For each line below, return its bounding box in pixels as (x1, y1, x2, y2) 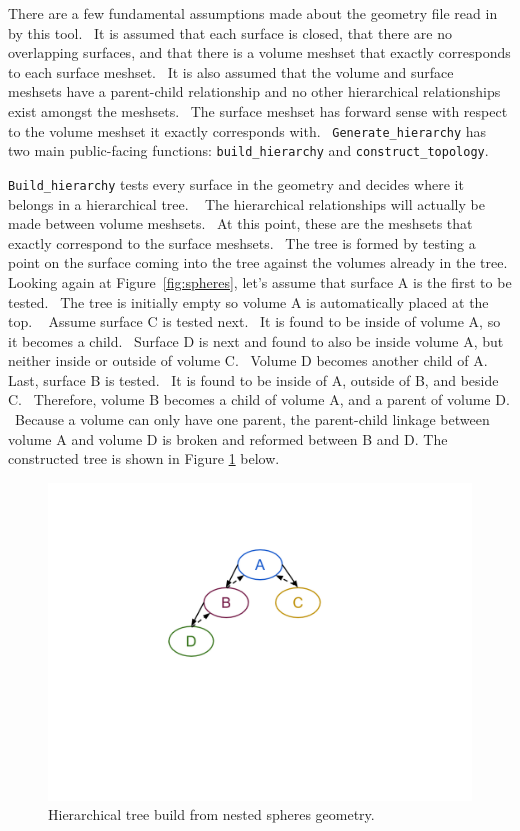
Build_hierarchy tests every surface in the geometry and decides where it (8, 173, 464, 194)
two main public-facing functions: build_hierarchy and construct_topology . (8, 140, 489, 161)
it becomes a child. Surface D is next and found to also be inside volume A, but (8, 330, 504, 351)
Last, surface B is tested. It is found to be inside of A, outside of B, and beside (8, 369, 499, 390)
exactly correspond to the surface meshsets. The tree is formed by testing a (8, 232, 476, 253)
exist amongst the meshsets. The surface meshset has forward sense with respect (8, 100, 508, 121)
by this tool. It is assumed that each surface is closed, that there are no (8, 22, 452, 43)
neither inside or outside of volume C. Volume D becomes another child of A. (8, 350, 488, 371)
